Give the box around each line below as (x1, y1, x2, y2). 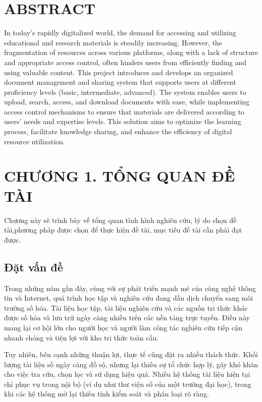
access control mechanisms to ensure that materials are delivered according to (4, 106, 244, 117)
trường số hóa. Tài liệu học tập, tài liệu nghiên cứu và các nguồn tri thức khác (4, 302, 248, 313)
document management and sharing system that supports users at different (4, 77, 236, 87)
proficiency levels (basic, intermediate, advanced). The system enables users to (4, 86, 246, 97)
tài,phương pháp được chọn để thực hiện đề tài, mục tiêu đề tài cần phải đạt (4, 224, 242, 235)
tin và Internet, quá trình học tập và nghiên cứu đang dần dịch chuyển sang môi (4, 293, 253, 303)
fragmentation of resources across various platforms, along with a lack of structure (4, 47, 258, 58)
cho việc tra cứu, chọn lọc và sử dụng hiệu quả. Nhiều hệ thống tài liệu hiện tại (4, 369, 250, 379)
